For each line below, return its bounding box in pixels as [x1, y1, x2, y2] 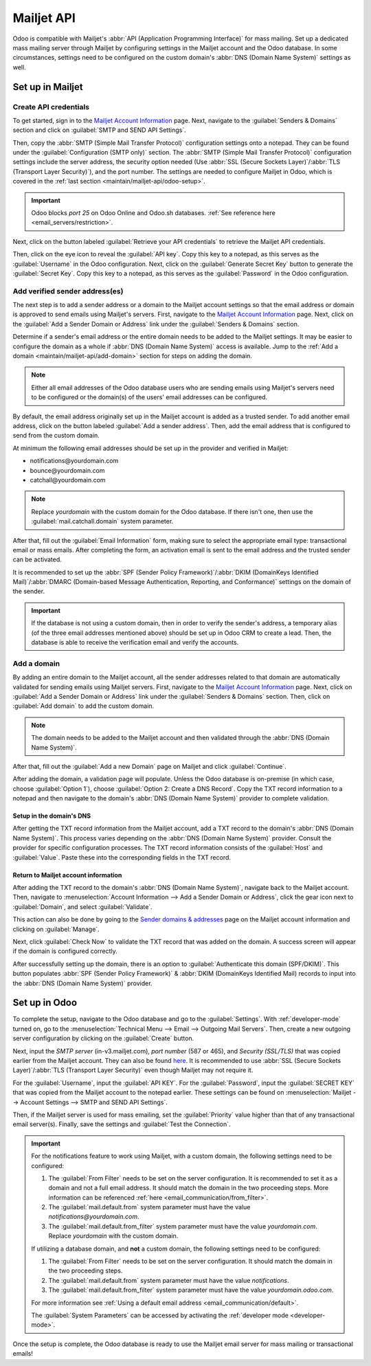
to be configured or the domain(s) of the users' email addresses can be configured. [31, 393, 268, 401]
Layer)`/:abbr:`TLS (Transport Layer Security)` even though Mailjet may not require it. [12, 1066, 254, 1075]
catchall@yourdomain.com [30, 475, 106, 484]
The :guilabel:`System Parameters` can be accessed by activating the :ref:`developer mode [31, 1311, 289, 1319]
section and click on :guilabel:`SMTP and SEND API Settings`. [12, 126, 186, 134]
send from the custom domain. [12, 432, 100, 440]
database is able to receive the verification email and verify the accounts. [31, 638, 239, 647]
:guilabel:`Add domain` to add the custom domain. [12, 702, 155, 710]
